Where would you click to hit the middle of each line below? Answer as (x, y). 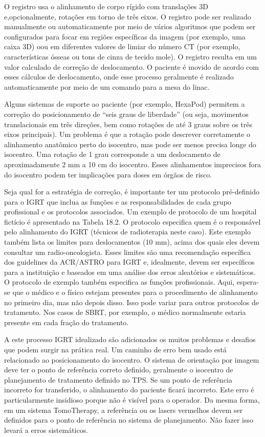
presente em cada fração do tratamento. (67, 322)
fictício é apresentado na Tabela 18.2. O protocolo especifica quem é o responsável (132, 221)
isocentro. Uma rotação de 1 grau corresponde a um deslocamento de (112, 154)
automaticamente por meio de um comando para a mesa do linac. (107, 86)
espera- (248, 282)
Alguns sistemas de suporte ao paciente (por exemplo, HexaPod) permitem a (125, 104)
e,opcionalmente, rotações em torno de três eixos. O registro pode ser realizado (128, 16)
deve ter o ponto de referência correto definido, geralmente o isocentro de (119, 370)
